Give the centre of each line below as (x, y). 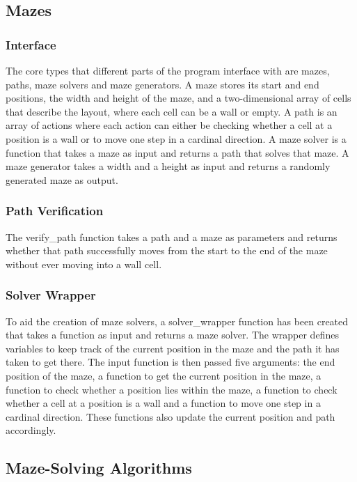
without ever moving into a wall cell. (84, 264)
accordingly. (31, 430)
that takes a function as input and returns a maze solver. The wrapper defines (172, 335)
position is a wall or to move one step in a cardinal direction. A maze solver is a (176, 138)
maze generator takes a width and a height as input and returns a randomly (168, 166)
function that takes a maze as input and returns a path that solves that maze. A (177, 152)
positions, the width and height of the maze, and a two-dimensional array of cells (178, 98)
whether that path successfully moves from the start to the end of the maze (167, 250)
